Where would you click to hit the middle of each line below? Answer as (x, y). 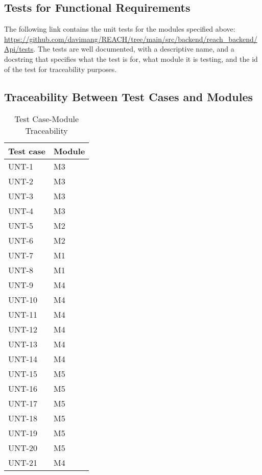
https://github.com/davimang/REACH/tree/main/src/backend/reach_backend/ (131, 39)
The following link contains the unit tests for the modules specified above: (120, 29)
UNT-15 (23, 374)
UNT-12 (23, 329)
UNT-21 (23, 463)
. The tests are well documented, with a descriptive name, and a (134, 49)
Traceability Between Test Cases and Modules (128, 96)
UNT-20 (23, 448)
